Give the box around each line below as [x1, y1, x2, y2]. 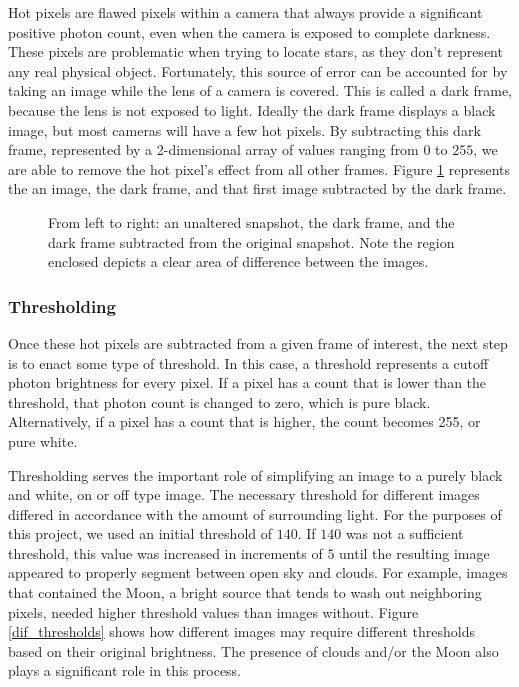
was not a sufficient [345, 523, 464, 544]
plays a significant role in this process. [8, 660, 242, 681]
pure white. [8, 430, 78, 451]
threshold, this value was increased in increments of [8, 542, 323, 563]
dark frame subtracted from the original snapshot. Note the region [48, 231, 455, 252]
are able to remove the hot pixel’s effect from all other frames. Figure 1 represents [8, 158, 511, 179]
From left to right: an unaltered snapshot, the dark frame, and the [48, 211, 455, 232]
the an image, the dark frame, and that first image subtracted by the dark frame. [8, 178, 507, 199]
